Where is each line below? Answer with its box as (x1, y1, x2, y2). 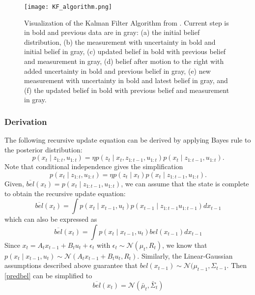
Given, (4, 178, 24, 188)
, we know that (162, 239, 207, 250)
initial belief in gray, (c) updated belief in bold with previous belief (24, 46, 226, 57)
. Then (227, 260, 247, 270)
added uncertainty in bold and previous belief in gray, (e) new (24, 65, 211, 76)
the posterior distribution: (4, 144, 83, 154)
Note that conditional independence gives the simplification (4, 161, 183, 172)
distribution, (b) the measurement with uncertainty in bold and (24, 36, 216, 47)
